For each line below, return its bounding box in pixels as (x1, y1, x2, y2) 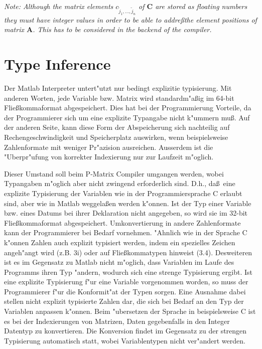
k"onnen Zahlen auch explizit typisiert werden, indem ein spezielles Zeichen (4, 237, 235, 247)
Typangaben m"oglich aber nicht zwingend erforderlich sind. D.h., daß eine (4, 178, 235, 189)
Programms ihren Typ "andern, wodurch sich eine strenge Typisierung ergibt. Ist (4, 266, 252, 277)
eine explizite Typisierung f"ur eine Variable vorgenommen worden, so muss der (4, 276, 248, 287)
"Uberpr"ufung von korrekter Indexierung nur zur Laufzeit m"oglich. (4, 151, 214, 162)
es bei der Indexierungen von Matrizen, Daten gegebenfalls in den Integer (4, 315, 230, 326)
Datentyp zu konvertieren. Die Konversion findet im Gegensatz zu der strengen (4, 325, 247, 336)
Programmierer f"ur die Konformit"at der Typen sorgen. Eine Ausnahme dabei (4, 286, 246, 296)
